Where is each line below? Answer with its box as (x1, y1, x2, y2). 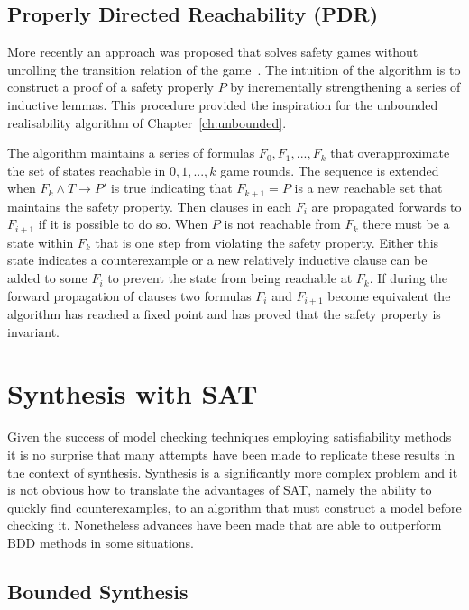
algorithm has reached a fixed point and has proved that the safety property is (7, 305, 441, 323)
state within (7, 232, 74, 251)
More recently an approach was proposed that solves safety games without (7, 42, 418, 61)
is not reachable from (224, 214, 341, 233)
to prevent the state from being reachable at (107, 269, 353, 287)
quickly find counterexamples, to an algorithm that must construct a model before (7, 497, 462, 516)
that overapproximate (330, 143, 450, 162)
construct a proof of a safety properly (7, 77, 214, 96)
